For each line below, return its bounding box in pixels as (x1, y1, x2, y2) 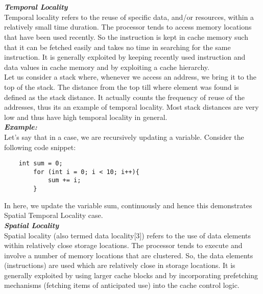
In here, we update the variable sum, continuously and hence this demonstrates (4, 200, 252, 210)
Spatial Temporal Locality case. (4, 210, 103, 220)
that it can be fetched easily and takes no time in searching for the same (4, 41, 231, 52)
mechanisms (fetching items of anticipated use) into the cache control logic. (4, 280, 240, 290)
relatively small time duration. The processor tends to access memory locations (4, 21, 252, 32)
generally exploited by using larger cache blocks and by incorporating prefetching (4, 269, 258, 280)
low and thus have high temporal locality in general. (4, 111, 168, 122)
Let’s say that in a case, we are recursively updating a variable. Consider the (4, 131, 244, 142)
